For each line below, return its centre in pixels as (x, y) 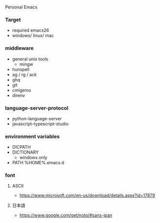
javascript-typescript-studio (40, 124)
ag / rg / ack (24, 74)
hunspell (21, 69)
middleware (20, 48)
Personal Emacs (21, 7)
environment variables (32, 136)
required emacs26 (30, 30)
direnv (19, 95)
